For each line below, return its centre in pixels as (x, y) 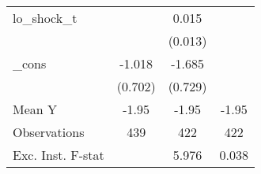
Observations (49, 132)
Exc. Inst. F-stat (59, 155)
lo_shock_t (45, 18)
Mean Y (35, 109)
